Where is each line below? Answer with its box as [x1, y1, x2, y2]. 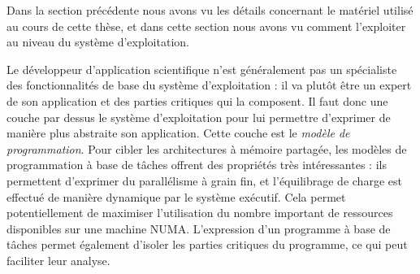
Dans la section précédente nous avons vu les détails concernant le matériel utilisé [6, 2, 414, 18]
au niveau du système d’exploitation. [6, 33, 189, 50]
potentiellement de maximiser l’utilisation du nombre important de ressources [6, 204, 393, 221]
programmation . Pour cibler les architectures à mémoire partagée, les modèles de [6, 140, 407, 157]
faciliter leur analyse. [6, 251, 110, 268]
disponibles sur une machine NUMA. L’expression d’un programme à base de [6, 220, 391, 237]
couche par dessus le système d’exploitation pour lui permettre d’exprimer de [6, 108, 391, 125]
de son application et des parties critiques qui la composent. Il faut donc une [6, 92, 388, 109]
